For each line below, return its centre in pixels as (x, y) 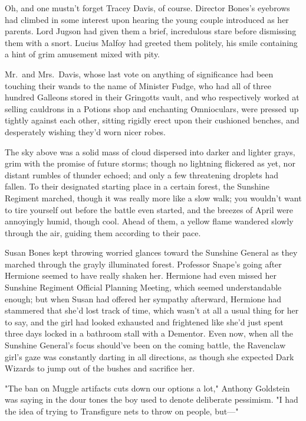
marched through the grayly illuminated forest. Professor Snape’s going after (143, 264)
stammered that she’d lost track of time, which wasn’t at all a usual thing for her (152, 310)
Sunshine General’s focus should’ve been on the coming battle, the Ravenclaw (145, 345)
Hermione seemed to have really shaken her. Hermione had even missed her (141, 275)
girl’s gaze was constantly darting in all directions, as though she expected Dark (149, 356)
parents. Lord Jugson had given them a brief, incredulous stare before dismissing (151, 31)
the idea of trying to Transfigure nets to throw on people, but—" (122, 411)
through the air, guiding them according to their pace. (103, 232)
